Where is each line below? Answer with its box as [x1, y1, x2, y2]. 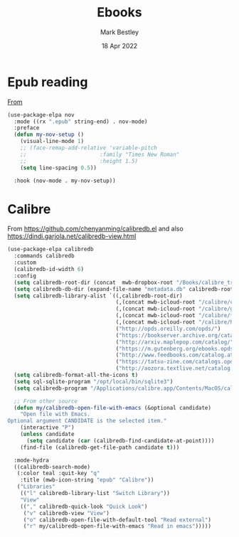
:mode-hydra [14, 457, 50, 464]
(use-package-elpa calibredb [7, 246, 94, 253]
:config [14, 272, 37, 280]
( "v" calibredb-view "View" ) [23, 509, 110, 516]
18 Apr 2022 [101, 41, 138, 50]
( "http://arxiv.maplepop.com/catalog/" [115, 339, 234, 346]
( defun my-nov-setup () [14, 131, 84, 139]
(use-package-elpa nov [7, 111, 75, 118]
